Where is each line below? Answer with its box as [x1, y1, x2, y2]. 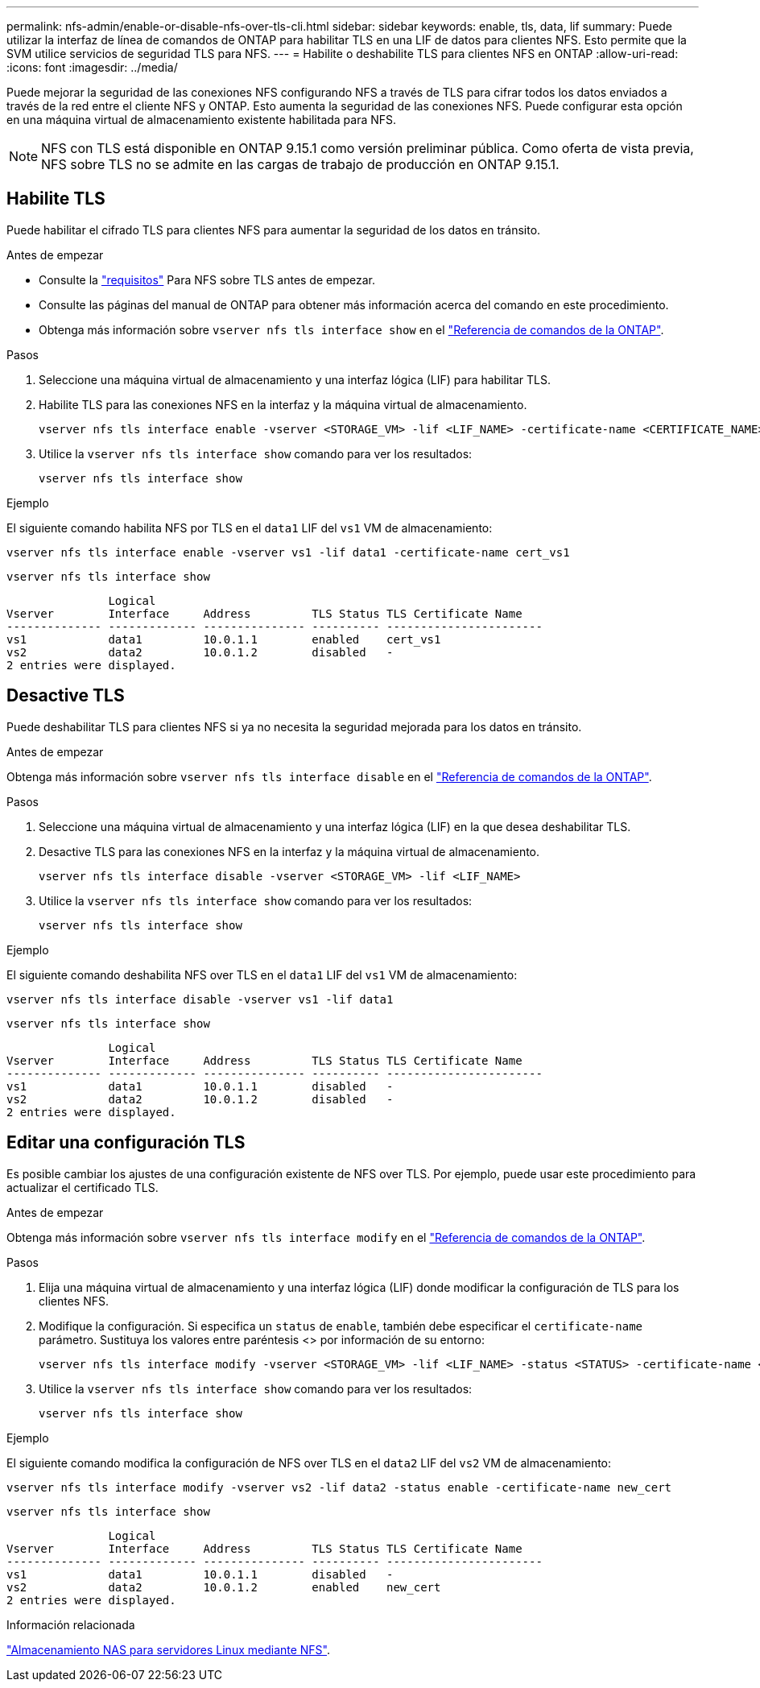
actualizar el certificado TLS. [6, 1180, 159, 1194]
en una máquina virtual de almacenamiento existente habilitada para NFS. [6, 113, 397, 126]
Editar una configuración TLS [6, 1132, 246, 1153]
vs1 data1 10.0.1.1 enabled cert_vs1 [6, 632, 441, 646]
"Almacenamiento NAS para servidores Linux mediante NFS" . [6, 1642, 331, 1657]
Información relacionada [6, 1617, 135, 1632]
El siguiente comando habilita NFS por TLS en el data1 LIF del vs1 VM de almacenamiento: [6, 520, 493, 535]
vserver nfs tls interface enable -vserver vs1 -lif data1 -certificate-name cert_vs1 [6, 545, 570, 559]
